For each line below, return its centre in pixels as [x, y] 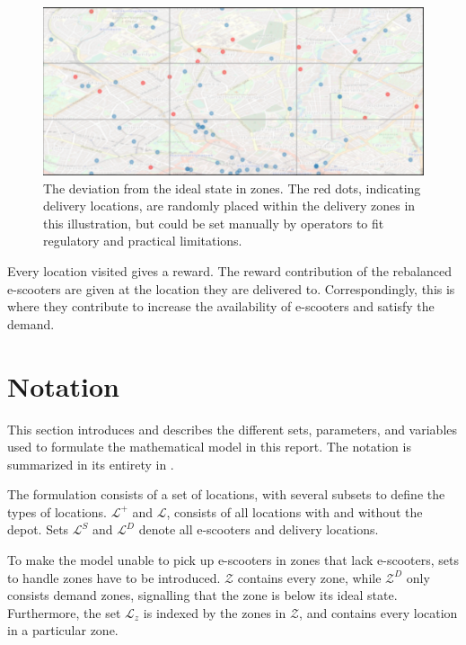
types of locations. [57, 511]
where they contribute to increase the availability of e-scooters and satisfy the [221, 306]
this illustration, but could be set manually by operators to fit [214, 223]
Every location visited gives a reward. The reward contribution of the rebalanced [229, 271]
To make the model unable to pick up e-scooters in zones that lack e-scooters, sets [233, 560]
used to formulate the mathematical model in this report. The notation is [209, 447]
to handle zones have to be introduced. [114, 577]
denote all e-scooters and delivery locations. [259, 529]
